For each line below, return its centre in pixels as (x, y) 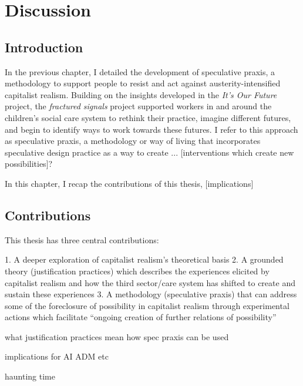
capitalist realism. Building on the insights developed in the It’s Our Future (141, 94)
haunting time (30, 376)
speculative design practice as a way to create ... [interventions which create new (149, 152)
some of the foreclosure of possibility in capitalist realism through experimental (147, 305)
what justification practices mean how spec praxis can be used (117, 336)
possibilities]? (29, 164)
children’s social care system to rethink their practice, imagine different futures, (148, 117)
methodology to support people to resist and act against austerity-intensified (143, 83)
